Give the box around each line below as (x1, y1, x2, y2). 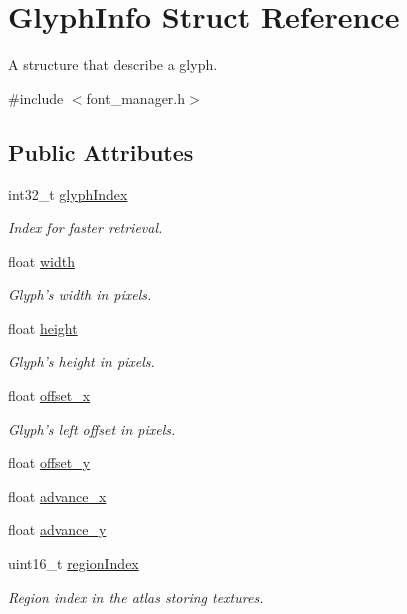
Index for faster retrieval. (8, 217, 163, 238)
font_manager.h (86, 87, 186, 108)
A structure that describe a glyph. (8, 54, 218, 75)
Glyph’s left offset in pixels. (8, 418, 176, 439)
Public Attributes (8, 136, 194, 167)
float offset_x (8, 385, 91, 406)
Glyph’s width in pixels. (8, 284, 152, 305)
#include (8, 87, 64, 108)
